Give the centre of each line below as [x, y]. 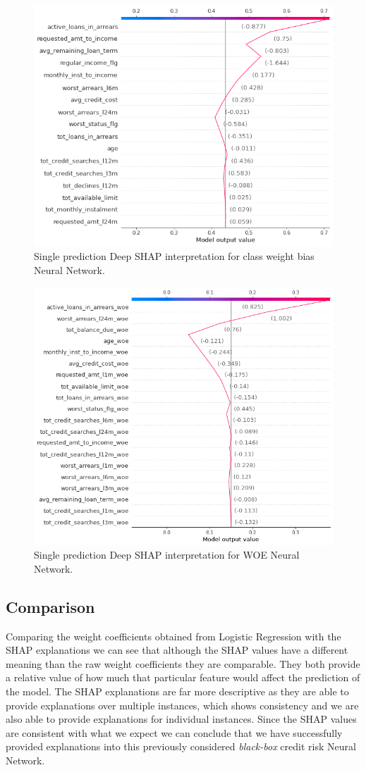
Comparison [50, 606]
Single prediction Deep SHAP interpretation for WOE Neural [167, 555]
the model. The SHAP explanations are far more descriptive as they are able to [177, 691]
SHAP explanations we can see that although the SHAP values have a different [177, 650]
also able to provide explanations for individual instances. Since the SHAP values [181, 719]
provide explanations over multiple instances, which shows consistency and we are [182, 705]
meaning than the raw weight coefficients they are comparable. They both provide [183, 663]
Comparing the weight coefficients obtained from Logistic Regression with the [173, 636]
